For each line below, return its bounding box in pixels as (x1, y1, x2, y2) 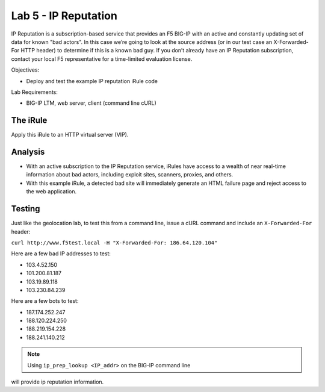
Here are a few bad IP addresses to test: (11, 250, 111, 257)
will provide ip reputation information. (11, 378, 104, 385)
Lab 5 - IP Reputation (11, 9, 117, 22)
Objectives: (11, 66, 39, 73)
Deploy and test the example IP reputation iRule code (26, 77, 158, 84)
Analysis (11, 147, 45, 157)
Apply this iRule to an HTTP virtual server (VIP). (11, 131, 129, 138)
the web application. (26, 188, 77, 195)
